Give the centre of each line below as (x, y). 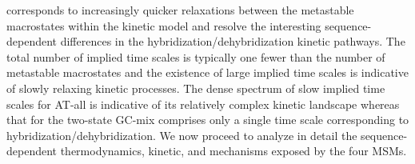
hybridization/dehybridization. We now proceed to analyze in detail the (182, 135)
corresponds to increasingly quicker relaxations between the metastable (180, 10)
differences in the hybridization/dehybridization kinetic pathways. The (233, 41)
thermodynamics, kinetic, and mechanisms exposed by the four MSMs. (233, 151)
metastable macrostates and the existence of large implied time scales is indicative (207, 72)
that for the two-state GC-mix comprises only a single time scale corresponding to (208, 120)
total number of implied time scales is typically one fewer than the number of (196, 56)
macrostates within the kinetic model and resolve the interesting (164, 25)
